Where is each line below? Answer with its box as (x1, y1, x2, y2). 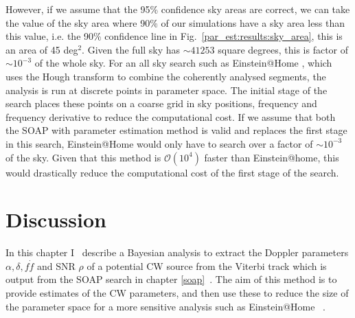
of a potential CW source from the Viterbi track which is (87, 258, 327, 273)
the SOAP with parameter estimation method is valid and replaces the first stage (5, 123, 347, 137)
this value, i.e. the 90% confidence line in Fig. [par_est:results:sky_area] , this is (5, 29, 343, 43)
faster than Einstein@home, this (204, 150, 339, 164)
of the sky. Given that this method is (5, 150, 161, 164)
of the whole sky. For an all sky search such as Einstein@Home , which (34, 56, 332, 70)
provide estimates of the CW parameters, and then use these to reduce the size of (5, 286, 349, 300)
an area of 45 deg (5, 42, 78, 56)
